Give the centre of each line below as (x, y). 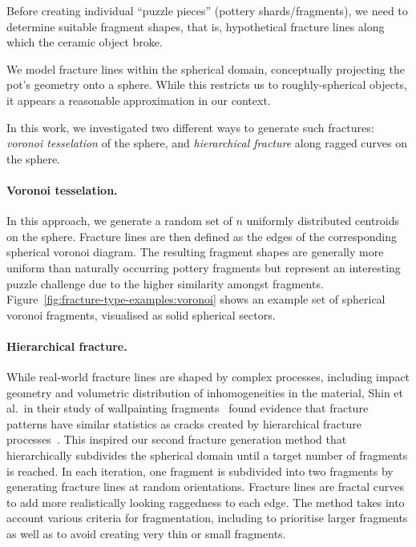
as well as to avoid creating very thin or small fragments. (146, 534)
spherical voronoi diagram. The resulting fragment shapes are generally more (195, 252)
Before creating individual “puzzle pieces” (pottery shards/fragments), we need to (207, 10)
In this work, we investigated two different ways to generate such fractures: (190, 127)
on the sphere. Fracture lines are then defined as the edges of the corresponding (202, 236)
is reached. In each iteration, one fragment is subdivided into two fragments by (200, 471)
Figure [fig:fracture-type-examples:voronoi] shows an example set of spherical (196, 299)
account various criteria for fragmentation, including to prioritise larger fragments (207, 518)
